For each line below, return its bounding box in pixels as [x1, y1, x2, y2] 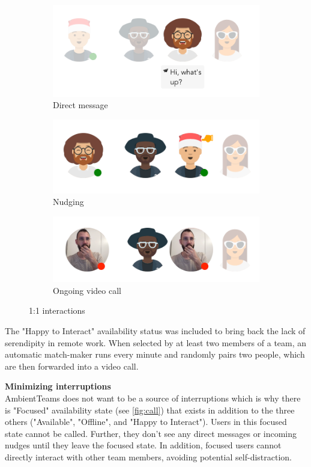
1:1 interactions [29, 304, 85, 317]
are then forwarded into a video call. [5, 359, 139, 372]
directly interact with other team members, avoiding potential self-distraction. [5, 450, 292, 463]
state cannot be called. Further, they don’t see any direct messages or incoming [5, 427, 297, 439]
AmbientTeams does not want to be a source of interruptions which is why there [5, 391, 301, 404]
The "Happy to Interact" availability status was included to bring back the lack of [5, 325, 306, 337]
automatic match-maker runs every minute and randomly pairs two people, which [5, 348, 305, 361]
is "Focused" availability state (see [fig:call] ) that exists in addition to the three [5, 403, 295, 416]
